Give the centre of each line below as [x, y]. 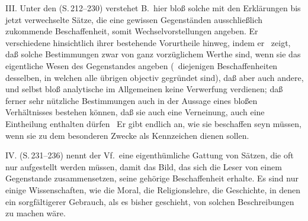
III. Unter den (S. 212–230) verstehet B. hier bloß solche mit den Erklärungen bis [153, 8]
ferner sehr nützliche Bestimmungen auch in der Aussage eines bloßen [131, 100]
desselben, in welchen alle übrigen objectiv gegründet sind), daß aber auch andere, [155, 77]
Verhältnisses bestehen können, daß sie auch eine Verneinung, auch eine [135, 112]
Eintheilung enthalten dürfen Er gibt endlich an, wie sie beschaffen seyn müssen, [153, 123]
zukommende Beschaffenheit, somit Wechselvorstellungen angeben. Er [132, 31]
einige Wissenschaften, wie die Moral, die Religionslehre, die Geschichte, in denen [153, 189]
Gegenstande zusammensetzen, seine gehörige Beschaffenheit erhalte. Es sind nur [152, 178]
